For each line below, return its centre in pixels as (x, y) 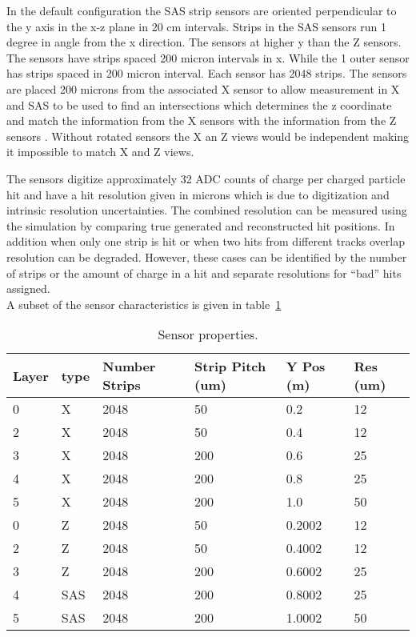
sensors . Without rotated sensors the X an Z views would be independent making (208, 136)
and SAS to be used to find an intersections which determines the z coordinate (199, 104)
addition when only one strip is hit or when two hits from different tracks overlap (206, 241)
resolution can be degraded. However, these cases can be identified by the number (207, 256)
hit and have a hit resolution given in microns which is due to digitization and (198, 194)
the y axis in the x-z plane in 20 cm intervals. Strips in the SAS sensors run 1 (197, 26)
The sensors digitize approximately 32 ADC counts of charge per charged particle (206, 178)
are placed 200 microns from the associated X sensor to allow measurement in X (203, 88)
